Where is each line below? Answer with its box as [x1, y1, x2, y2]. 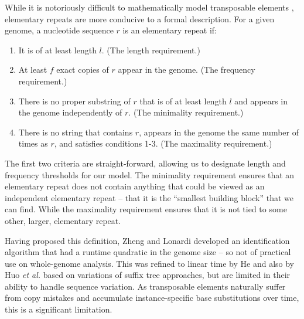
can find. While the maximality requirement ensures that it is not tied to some [5, 203, 287, 215]
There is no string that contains [18, 125, 133, 138]
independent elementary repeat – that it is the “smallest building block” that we [5, 191, 294, 203]
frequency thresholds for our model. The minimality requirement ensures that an [5, 168, 295, 181]
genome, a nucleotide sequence [5, 24, 114, 36]
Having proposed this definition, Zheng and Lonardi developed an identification [5, 234, 290, 246]
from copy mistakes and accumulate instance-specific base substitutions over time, [5, 291, 299, 304]
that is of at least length [139, 94, 227, 107]
